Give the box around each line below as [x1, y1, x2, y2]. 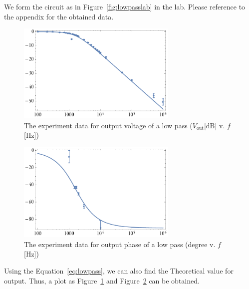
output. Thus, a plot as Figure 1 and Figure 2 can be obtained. [4, 275, 200, 286]
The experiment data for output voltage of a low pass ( [24, 120, 193, 130]
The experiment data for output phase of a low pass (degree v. [24, 239, 216, 249]
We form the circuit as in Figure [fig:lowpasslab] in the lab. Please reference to [4, 1, 246, 11]
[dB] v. [204, 120, 225, 130]
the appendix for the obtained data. [4, 11, 114, 21]
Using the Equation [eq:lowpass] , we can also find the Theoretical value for [4, 265, 234, 276]
